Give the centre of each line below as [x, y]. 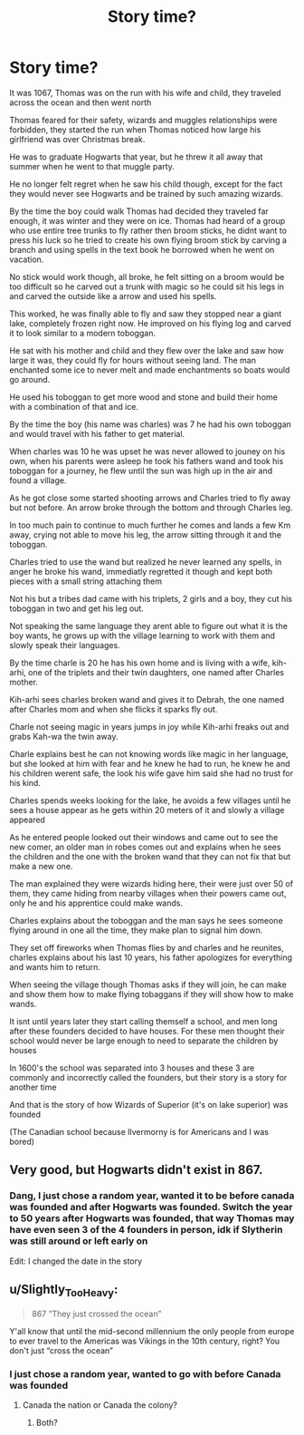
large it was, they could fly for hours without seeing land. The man [133, 360]
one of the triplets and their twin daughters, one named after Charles [156, 672]
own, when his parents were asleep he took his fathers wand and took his [147, 461]
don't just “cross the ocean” [61, 1350]
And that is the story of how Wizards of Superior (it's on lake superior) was [149, 1104]
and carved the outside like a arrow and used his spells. [113, 296]
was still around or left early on [79, 1241]
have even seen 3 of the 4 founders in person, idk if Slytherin [146, 1230]
